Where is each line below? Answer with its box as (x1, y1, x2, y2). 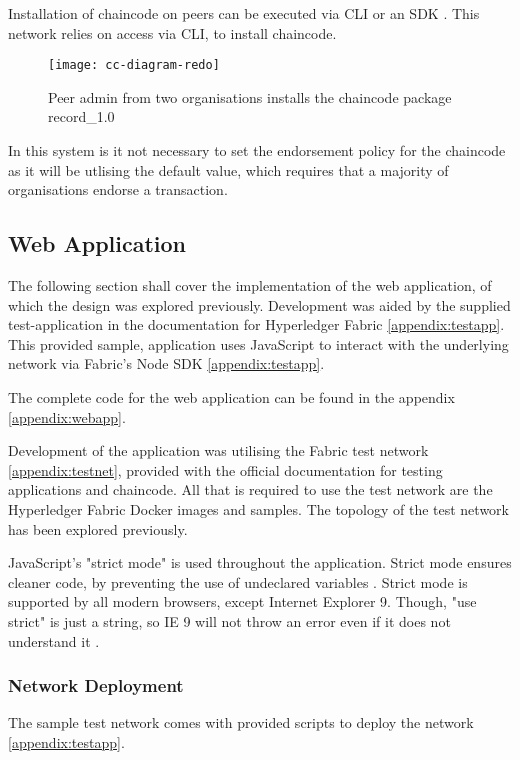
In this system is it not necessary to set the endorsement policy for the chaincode (8, 140, 506, 161)
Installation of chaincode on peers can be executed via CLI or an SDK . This (8, 3, 480, 23)
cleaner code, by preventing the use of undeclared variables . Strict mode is (8, 571, 468, 592)
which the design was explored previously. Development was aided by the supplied (8, 294, 511, 315)
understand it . (8, 630, 100, 651)
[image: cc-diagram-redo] (48, 58, 220, 73)
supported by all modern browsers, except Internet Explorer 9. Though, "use (8, 591, 477, 612)
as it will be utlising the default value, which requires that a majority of (8, 159, 449, 180)
